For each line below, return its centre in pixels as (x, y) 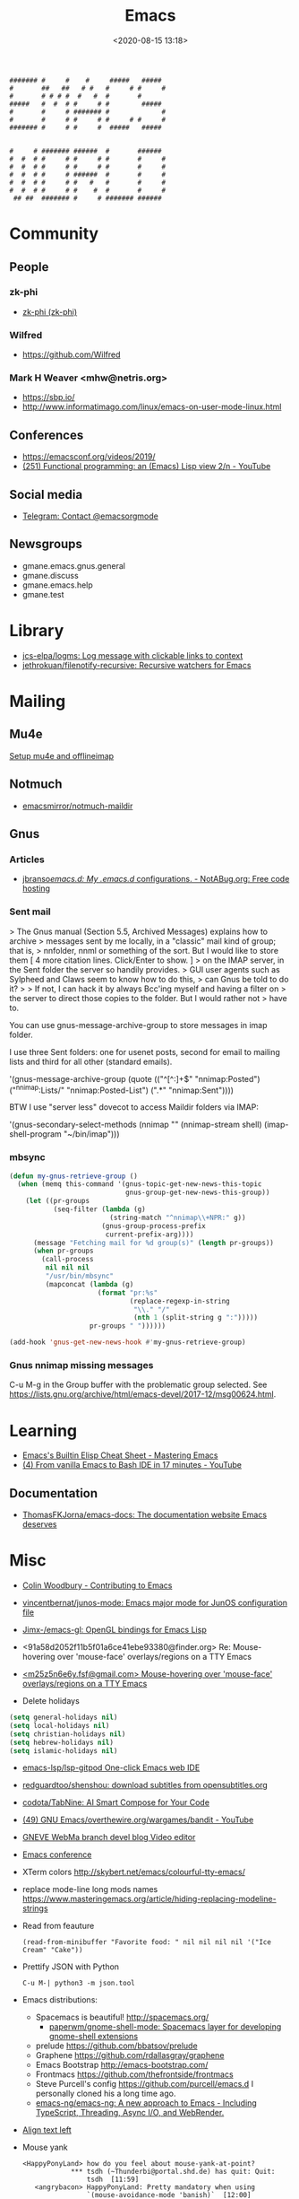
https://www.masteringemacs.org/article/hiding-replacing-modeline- (149, 1899)
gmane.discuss (50, 575)
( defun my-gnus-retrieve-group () (74, 1176)
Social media (46, 494)
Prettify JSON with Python (70, 1967)
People (29, 267)
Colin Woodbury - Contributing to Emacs (97, 1585)
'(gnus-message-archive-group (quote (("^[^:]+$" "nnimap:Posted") (135, 1078)
